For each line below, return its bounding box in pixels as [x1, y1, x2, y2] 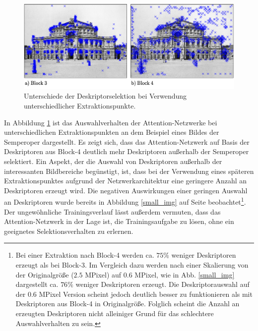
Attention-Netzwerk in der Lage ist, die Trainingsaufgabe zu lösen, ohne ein [4, 216, 234, 226]
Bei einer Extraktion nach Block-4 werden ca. [15, 250, 154, 260]
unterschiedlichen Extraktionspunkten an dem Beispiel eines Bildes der [4, 127, 219, 137]
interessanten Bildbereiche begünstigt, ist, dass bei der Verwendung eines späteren [4, 165, 254, 176]
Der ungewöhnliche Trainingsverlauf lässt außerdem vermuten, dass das [4, 206, 221, 217]
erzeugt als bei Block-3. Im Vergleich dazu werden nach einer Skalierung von [15, 259, 249, 270]
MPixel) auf [85, 269, 122, 279]
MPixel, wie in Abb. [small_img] [134, 269, 235, 279]
